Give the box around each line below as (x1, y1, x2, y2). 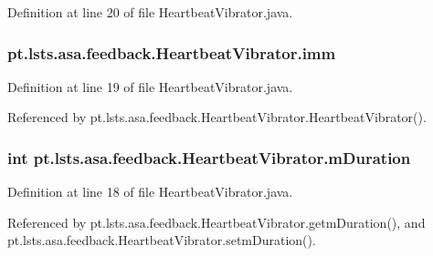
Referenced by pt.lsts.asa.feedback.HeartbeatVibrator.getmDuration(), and (7, 212, 426, 231)
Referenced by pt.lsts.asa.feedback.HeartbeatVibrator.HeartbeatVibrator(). (7, 108, 427, 127)
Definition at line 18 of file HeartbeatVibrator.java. (7, 182, 293, 201)
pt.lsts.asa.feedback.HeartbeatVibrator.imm (7, 41, 336, 64)
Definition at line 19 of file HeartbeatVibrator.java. (7, 77, 293, 96)
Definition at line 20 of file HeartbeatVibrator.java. (7, 3, 293, 21)
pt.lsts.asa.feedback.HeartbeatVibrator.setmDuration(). (7, 230, 316, 250)
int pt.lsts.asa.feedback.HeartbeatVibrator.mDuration (7, 146, 411, 169)
